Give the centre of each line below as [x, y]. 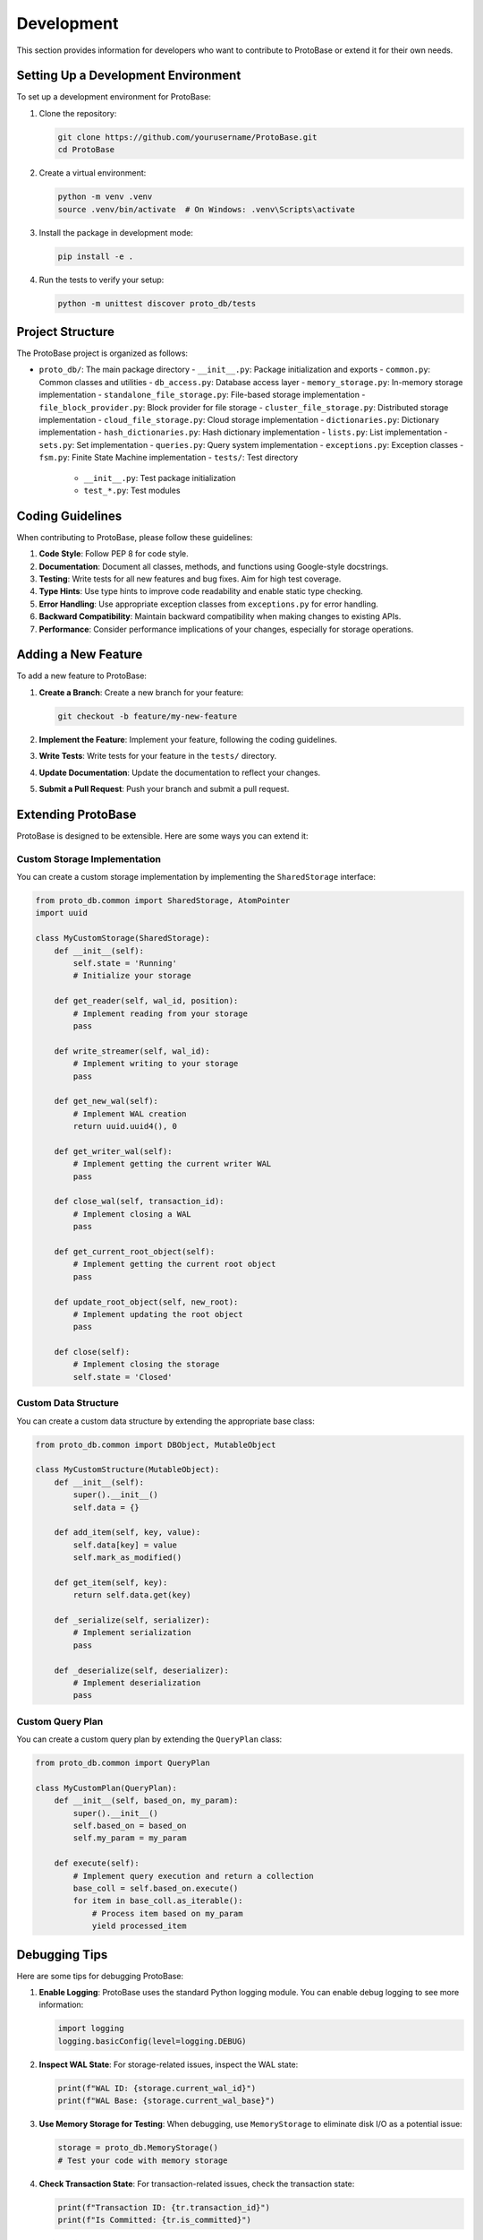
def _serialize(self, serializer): [132, 1620]
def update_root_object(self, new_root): [146, 1302]
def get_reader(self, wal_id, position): [146, 1001]
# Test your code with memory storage [143, 2160]
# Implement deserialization [137, 1683]
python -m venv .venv [105, 197]
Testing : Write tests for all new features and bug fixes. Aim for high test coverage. [190, 579]
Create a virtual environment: [93, 173]
